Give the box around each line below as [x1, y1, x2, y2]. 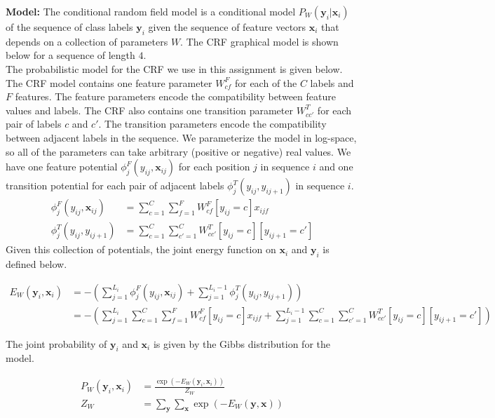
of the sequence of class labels [6, 20, 133, 34]
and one [319, 159, 353, 174]
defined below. [6, 257, 67, 271]
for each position [178, 159, 250, 174]
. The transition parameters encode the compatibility [98, 116, 327, 131]
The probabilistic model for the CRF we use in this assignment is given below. [6, 61, 343, 76]
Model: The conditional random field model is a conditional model [6, 4, 296, 18]
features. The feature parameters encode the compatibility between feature [15, 89, 336, 104]
